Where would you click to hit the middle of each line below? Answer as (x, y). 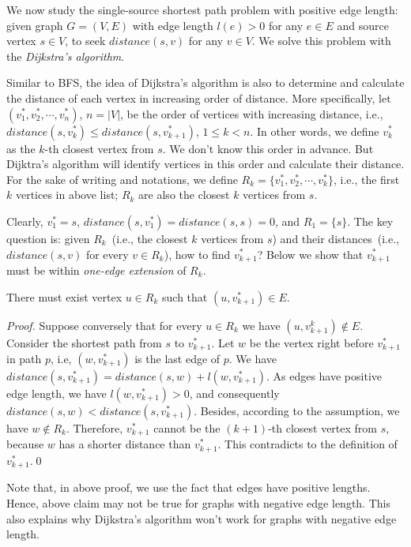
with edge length (173, 25)
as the (21, 148)
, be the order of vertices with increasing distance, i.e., (252, 113)
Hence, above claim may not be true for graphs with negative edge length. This (198, 502)
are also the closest (184, 195)
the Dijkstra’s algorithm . (66, 56)
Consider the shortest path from (84, 342)
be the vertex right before (311, 342)
